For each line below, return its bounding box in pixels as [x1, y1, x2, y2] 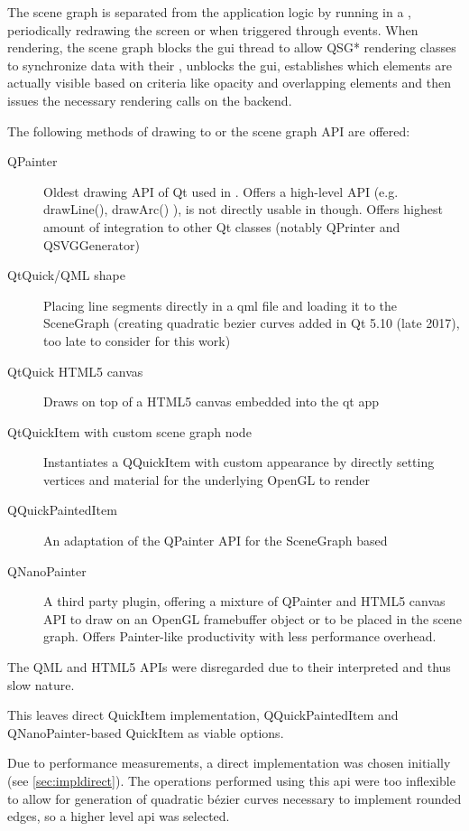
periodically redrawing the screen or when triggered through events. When [7, 20, 418, 39]
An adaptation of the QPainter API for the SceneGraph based [43, 531, 388, 550]
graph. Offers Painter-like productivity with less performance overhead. [43, 627, 437, 646]
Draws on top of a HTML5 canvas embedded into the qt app [43, 392, 379, 411]
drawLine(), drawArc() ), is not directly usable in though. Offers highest [43, 200, 443, 219]
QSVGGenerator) [43, 235, 140, 254]
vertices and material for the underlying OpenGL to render [43, 470, 370, 489]
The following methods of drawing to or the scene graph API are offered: [7, 121, 410, 140]
